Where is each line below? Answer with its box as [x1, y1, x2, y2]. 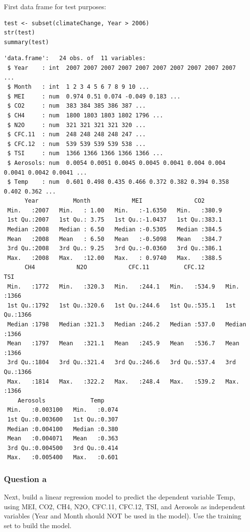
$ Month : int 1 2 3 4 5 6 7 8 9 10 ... [7, 83, 149, 91]
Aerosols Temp [17, 397, 104, 404]
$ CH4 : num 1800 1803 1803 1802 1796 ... [7, 112, 163, 119]
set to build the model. [4, 520, 72, 530]
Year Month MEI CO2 [24, 197, 205, 205]
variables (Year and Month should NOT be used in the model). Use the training [4, 511, 241, 521]
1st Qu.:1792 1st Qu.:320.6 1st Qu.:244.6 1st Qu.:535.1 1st [7, 302, 236, 309]
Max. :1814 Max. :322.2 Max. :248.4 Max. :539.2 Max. [7, 378, 239, 385]
